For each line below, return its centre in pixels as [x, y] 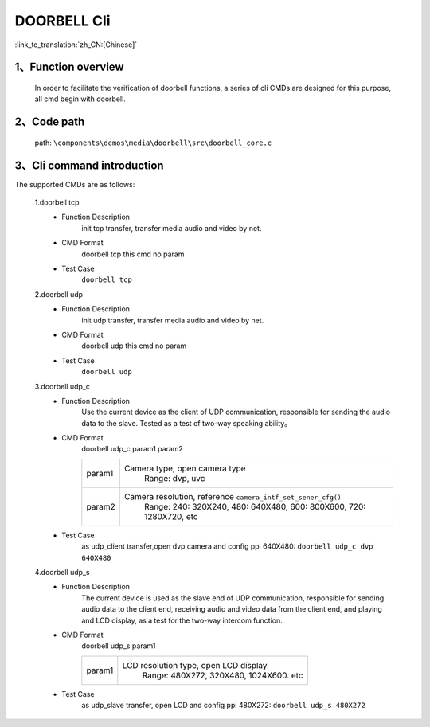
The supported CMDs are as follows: [75, 184]
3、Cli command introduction [89, 165]
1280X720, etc [171, 516]
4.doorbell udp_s [63, 573]
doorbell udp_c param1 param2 [132, 449]
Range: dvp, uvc [174, 478]
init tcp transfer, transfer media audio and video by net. [172, 228]
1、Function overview [69, 67]
